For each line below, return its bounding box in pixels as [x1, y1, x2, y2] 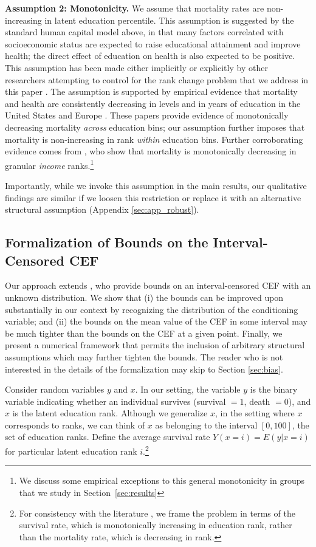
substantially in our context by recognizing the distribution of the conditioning [5, 303, 298, 315]
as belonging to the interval [155, 418, 258, 431]
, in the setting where [215, 407, 295, 419]
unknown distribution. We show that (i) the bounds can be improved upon [5, 291, 284, 303]
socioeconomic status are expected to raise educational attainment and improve [5, 37, 301, 50]
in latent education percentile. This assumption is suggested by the [44, 13, 294, 26]
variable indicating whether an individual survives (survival [5, 394, 226, 407]
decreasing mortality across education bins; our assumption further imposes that [5, 120, 305, 133]
